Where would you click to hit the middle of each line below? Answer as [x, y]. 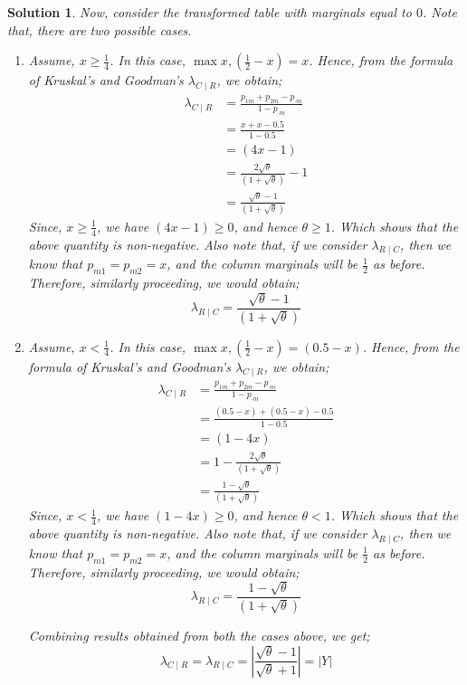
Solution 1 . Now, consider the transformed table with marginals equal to [210, 12]
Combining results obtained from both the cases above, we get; [199, 635]
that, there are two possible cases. [100, 29]
